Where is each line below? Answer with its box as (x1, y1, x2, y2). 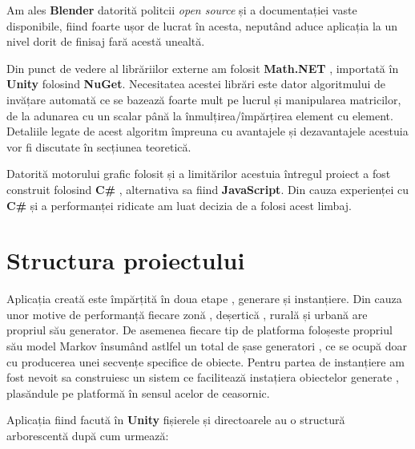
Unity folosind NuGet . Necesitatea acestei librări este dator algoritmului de (6, 75, 386, 92)
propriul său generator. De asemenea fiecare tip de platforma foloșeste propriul (6, 322, 393, 338)
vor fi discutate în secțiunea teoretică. (6, 138, 191, 155)
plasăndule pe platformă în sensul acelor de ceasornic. (6, 384, 270, 401)
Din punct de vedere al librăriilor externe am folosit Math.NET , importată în (6, 59, 399, 76)
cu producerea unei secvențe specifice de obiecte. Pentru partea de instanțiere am (6, 353, 405, 370)
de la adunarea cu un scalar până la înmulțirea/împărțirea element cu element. (6, 107, 393, 123)
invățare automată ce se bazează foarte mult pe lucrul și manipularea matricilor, (6, 91, 401, 107)
